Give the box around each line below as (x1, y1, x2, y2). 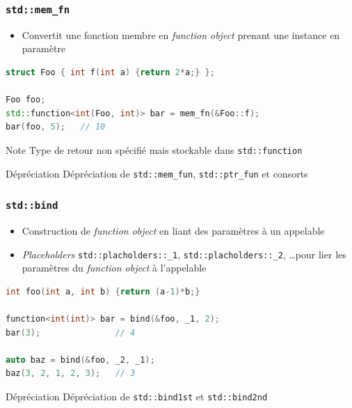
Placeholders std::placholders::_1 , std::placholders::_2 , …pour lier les (22, 246, 346, 261)
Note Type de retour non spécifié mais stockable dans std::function (6, 142, 303, 157)
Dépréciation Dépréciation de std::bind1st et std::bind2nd (6, 389, 268, 404)
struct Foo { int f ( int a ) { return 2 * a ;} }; (6, 67, 215, 77)
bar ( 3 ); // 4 (6, 327, 136, 338)
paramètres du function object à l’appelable (22, 260, 207, 275)
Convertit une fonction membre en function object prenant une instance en (22, 27, 340, 42)
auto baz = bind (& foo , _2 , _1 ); (6, 354, 155, 365)
